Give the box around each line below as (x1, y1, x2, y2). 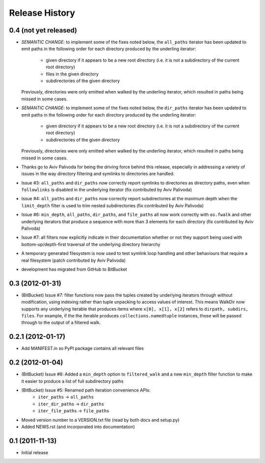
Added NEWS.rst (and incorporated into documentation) (21, 424, 135, 430)
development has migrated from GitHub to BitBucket (21, 266, 127, 272)
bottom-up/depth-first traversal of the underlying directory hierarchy (21, 241, 160, 247)
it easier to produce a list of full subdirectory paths (21, 378, 124, 384)
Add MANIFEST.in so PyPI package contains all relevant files (21, 345, 144, 351)
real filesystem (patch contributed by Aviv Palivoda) (21, 257, 126, 263)
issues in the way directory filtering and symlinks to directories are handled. (21, 171, 175, 177)
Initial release (21, 449, 49, 455)
